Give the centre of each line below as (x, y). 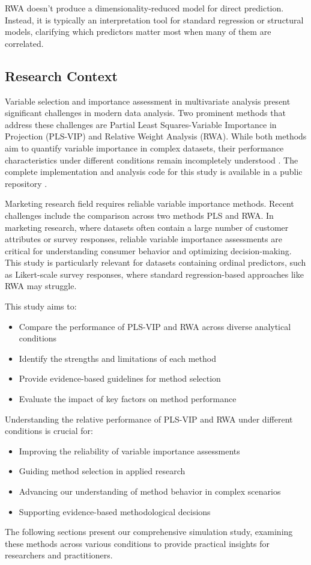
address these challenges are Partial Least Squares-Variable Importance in (141, 124)
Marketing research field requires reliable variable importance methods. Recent (149, 203)
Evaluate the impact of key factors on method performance (128, 399)
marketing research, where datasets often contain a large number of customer (147, 227)
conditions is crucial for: (49, 431)
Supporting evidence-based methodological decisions (115, 511)
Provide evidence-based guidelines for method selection (120, 378)
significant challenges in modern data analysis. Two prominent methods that (145, 113)
